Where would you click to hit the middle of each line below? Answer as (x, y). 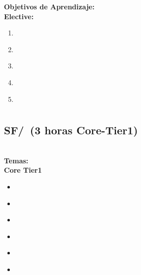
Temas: (16, 160)
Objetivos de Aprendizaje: (49, 6)
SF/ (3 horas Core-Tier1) (71, 130)
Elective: (19, 16)
